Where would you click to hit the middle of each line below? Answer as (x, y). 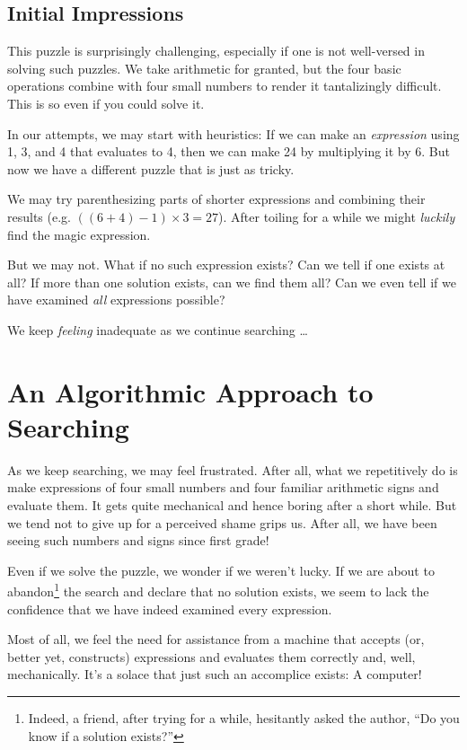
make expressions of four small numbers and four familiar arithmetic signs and (223, 487)
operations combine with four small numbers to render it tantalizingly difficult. (225, 86)
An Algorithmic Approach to (190, 391)
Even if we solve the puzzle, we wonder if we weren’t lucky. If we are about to (221, 570)
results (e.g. (39, 216)
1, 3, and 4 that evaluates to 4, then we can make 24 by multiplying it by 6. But (229, 151)
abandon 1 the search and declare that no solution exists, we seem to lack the (218, 590)
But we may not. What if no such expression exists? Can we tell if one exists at (226, 265)
